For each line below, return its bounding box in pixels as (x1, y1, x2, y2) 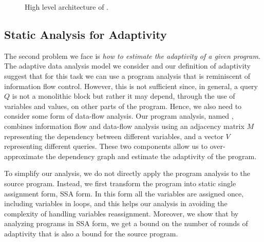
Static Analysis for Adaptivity (4, 26, 167, 42)
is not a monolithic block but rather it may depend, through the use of (12, 91, 235, 101)
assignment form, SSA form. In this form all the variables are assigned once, (4, 188, 244, 199)
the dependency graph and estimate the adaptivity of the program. (45, 150, 257, 161)
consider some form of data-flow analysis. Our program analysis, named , (4, 111, 234, 121)
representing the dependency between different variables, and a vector (4, 130, 223, 141)
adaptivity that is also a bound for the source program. (4, 228, 178, 238)
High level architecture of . (25, 2, 109, 12)
